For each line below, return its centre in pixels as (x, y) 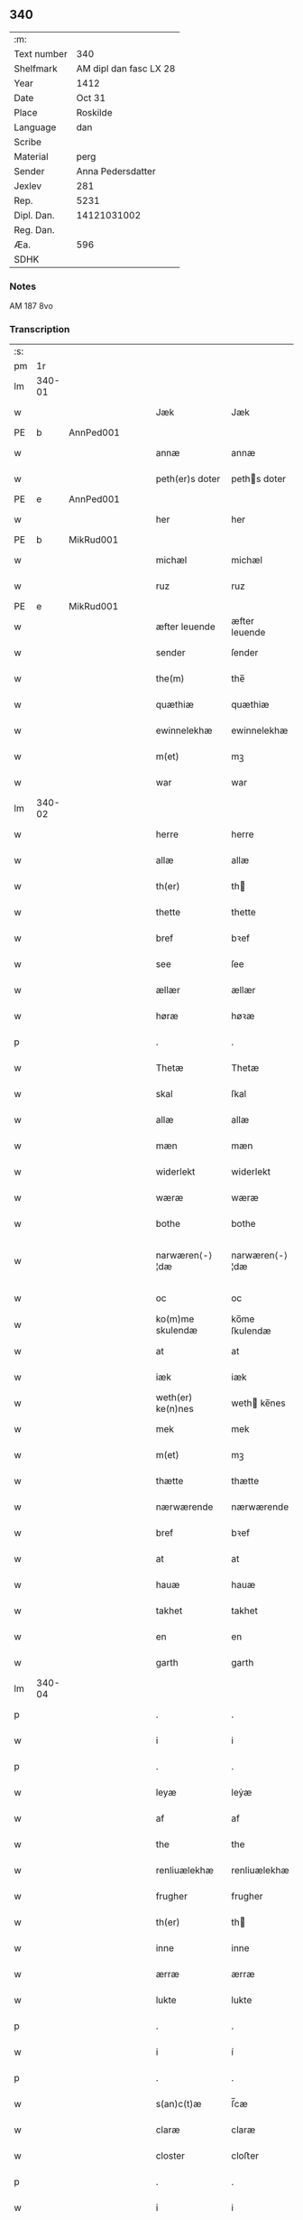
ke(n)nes (174, 1409)
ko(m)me (175, 1319)
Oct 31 (91, 98)
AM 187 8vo (32, 306)
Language (35, 127)
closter (170, 2156)
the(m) (170, 679)
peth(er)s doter (188, 479)
